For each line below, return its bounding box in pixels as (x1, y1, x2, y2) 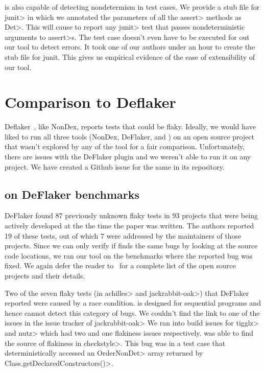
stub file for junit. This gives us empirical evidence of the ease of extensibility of (5, 51, 255, 62)
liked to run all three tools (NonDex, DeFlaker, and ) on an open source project (5, 131, 255, 142)
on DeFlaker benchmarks (5, 186, 140, 202)
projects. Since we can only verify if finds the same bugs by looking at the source (5, 240, 258, 251)
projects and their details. (5, 270, 85, 281)
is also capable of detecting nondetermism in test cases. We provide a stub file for (5, 2, 260, 12)
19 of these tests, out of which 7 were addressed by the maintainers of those (5, 230, 242, 241)
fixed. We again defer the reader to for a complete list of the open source (5, 260, 236, 271)
